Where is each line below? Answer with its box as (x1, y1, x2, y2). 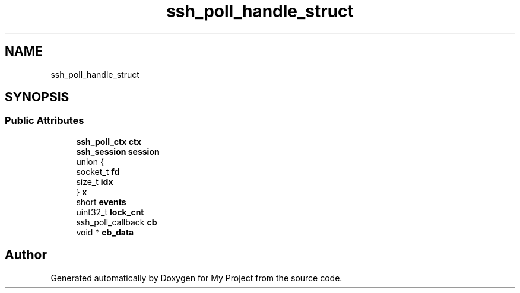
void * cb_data (76, 227, 134, 237)
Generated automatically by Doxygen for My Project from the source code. (50, 272, 343, 283)
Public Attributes (5, 114, 84, 127)
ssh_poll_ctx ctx (76, 136, 142, 146)
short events (76, 196, 126, 207)
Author (5, 247, 47, 263)
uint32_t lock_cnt (76, 206, 144, 217)
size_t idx (76, 176, 113, 187)
